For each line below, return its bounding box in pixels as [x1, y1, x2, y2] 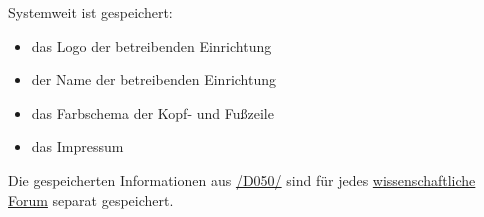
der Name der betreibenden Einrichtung [31, 69, 277, 90]
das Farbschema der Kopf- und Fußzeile [31, 102, 274, 123]
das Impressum [31, 136, 124, 157]
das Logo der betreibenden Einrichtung [31, 35, 272, 56]
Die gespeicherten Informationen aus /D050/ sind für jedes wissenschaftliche [8, 169, 476, 190]
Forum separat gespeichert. [8, 189, 174, 210]
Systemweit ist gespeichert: [8, 2, 173, 22]
